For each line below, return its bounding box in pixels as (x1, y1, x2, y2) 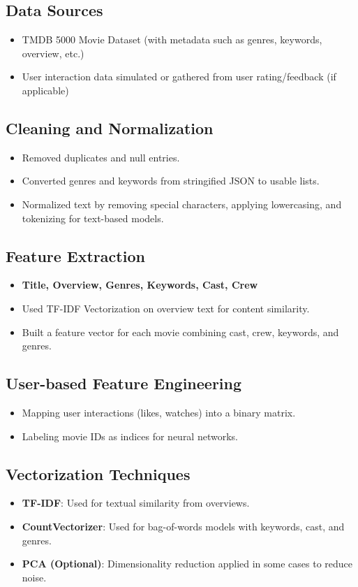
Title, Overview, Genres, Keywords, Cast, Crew (22, 277, 258, 292)
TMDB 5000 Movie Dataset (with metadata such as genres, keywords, (22, 32, 322, 47)
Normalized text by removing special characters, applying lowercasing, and (22, 196, 342, 211)
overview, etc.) (22, 45, 84, 60)
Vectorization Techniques (6, 463, 191, 484)
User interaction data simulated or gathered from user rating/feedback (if (22, 69, 336, 84)
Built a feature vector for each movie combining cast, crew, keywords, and (22, 324, 339, 339)
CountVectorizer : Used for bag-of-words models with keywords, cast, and (22, 519, 345, 533)
